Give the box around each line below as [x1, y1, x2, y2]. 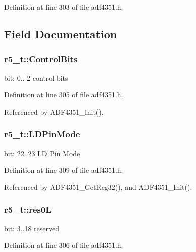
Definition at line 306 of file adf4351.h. [4, 240, 123, 250]
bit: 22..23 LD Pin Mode [4, 147, 80, 158]
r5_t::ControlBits [4, 53, 78, 65]
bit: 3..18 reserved [4, 223, 60, 233]
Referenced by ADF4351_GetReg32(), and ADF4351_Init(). [4, 181, 192, 192]
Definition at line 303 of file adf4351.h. [4, 2, 123, 12]
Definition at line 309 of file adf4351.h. [4, 165, 123, 175]
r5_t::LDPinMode [4, 128, 80, 140]
